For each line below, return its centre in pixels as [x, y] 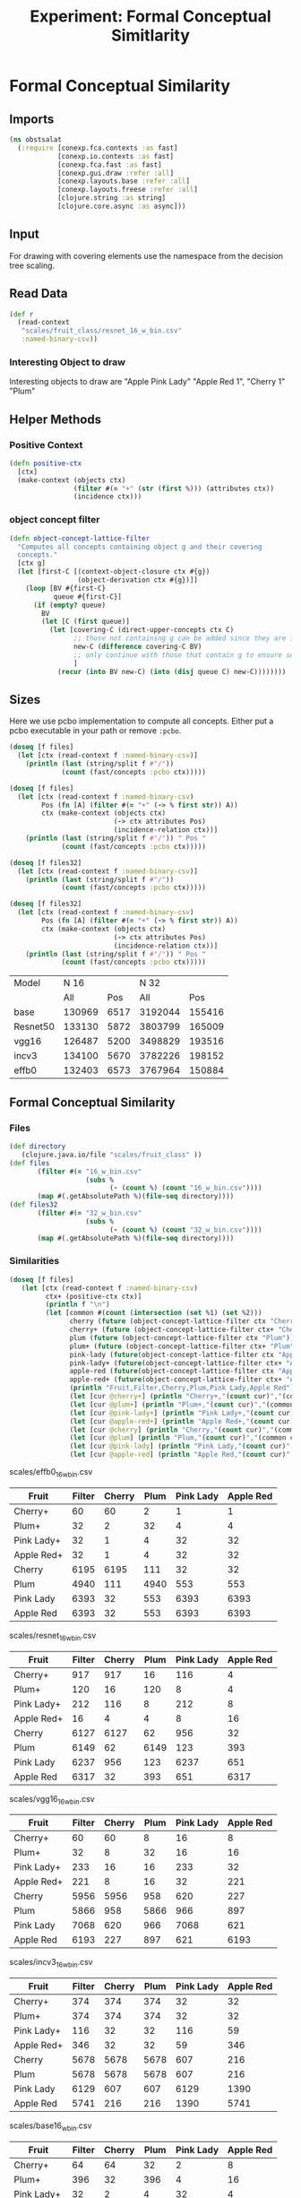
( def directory [38, 1147]
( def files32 [34, 1205]
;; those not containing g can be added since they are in [185, 638]
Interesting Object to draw [67, 362]
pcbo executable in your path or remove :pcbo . [95, 731]
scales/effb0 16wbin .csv [51, 1473]
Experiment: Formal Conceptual [150, 17]
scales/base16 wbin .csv [51, 2127]
